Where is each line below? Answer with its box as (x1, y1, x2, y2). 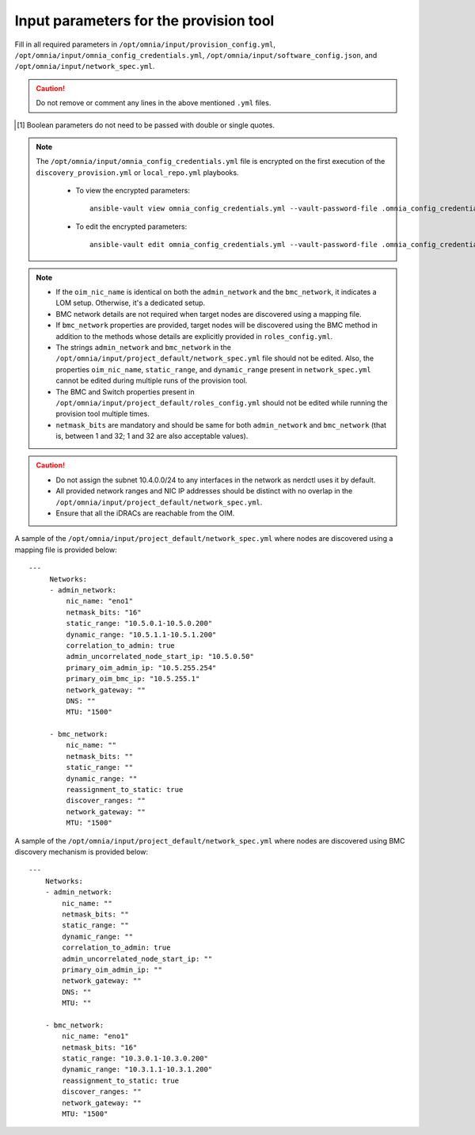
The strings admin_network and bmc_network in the (55, 342, 231, 352)
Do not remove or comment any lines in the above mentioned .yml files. (36, 98, 272, 108)
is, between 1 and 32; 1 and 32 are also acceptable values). (55, 432, 249, 441)
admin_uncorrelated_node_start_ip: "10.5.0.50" (66, 652, 255, 661)
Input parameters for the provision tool (14, 12, 275, 29)
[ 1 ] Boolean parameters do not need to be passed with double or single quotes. (17, 120, 275, 130)
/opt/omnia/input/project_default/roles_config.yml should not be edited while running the (55, 398, 388, 407)
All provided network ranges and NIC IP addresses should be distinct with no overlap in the (55, 486, 353, 496)
